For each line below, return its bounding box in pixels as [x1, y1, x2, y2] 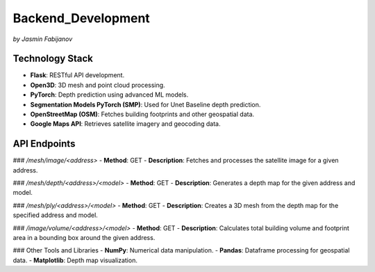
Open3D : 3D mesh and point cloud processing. [30, 81, 166, 89]
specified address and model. [12, 211, 99, 219]
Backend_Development [12, 10, 151, 26]
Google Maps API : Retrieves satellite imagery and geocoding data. [30, 120, 221, 128]
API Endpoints [12, 138, 76, 150]
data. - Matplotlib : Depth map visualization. [12, 256, 138, 264]
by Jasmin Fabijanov [12, 35, 73, 43]
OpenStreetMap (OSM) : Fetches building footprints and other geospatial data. [30, 110, 255, 118]
